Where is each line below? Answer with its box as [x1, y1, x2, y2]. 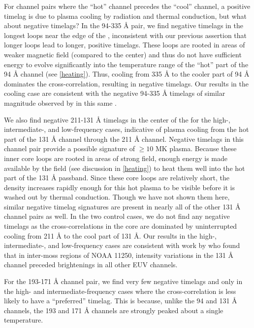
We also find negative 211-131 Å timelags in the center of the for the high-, [4, 114, 230, 124]
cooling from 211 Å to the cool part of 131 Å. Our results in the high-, [4, 230, 217, 241]
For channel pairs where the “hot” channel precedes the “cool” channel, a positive [4, 1, 251, 11]
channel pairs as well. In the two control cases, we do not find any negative [4, 211, 230, 221]
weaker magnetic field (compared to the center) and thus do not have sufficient [4, 49, 242, 59]
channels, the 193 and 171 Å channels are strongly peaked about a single [4, 305, 223, 315]
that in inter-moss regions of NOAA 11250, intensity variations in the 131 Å [4, 249, 233, 260]
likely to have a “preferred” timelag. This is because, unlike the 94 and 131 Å [4, 295, 237, 306]
